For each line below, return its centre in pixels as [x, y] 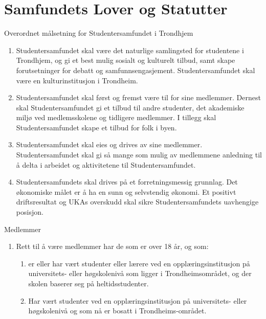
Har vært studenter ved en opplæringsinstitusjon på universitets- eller [138, 300]
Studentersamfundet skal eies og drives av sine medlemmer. [109, 144]
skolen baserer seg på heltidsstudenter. [88, 283]
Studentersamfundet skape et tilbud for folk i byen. [96, 127]
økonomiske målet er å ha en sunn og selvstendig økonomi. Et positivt [126, 191]
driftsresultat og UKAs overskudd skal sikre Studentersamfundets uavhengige [137, 202]
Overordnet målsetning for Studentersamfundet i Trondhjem [99, 33]
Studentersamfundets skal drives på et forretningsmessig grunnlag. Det [127, 182]
